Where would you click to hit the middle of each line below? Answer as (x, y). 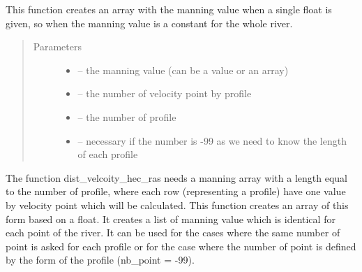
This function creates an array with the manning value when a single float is (169, 9)
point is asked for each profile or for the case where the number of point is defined (181, 246)
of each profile (108, 154)
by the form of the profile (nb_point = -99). (100, 260)
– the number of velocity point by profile (165, 93)
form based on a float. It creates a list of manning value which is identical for (171, 219)
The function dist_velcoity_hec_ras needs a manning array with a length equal (176, 177)
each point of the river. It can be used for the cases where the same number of (173, 232)
